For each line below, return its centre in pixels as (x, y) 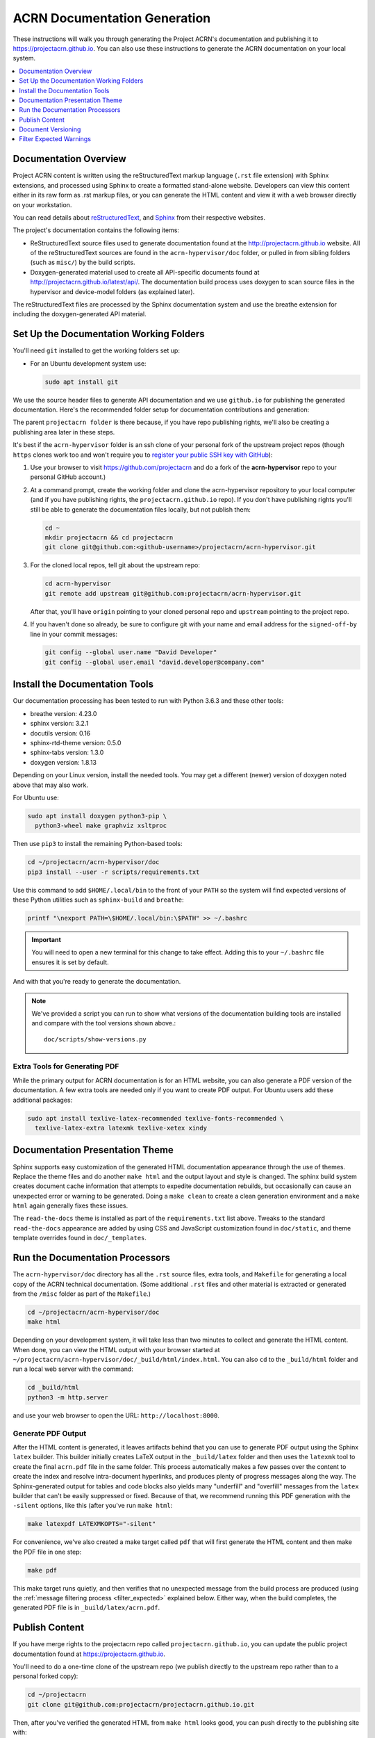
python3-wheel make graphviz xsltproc (101, 826)
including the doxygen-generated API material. (80, 314)
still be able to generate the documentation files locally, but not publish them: (141, 509)
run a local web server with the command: (73, 1369)
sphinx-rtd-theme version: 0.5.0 (76, 742)
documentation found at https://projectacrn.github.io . (89, 1654)
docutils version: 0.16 (60, 733)
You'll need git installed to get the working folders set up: (97, 350)
